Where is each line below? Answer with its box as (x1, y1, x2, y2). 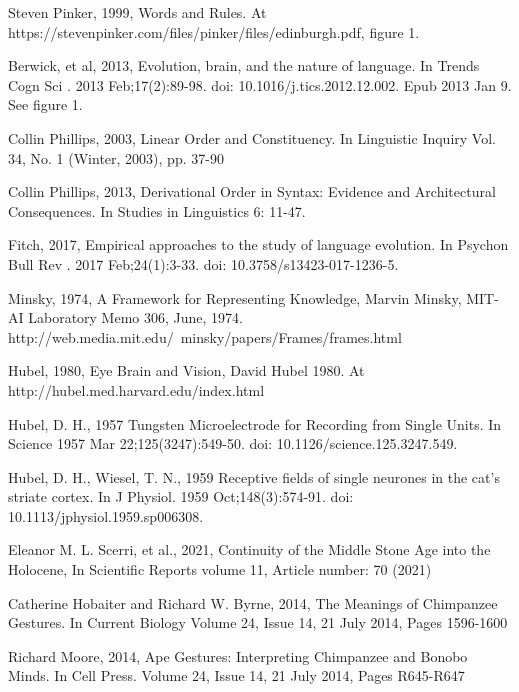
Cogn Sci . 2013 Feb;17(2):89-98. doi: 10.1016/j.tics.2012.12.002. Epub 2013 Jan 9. (8, 74, 512, 95)
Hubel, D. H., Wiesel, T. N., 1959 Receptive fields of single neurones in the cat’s (8, 466, 500, 487)
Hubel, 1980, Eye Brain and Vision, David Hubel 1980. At (8, 360, 365, 381)
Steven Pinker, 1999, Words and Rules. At (8, 2, 267, 22)
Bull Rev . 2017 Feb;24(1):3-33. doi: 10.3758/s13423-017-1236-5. (8, 253, 399, 274)
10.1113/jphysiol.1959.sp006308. (8, 505, 204, 526)
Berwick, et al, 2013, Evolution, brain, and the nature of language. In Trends (8, 55, 480, 76)
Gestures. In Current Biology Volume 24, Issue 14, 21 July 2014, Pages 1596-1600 (8, 612, 508, 633)
